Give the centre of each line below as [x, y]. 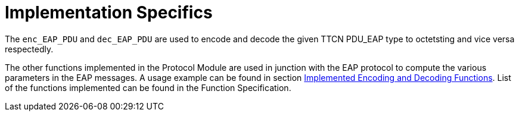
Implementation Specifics [109, 12]
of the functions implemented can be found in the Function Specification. [148, 87]
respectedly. [29, 49]
